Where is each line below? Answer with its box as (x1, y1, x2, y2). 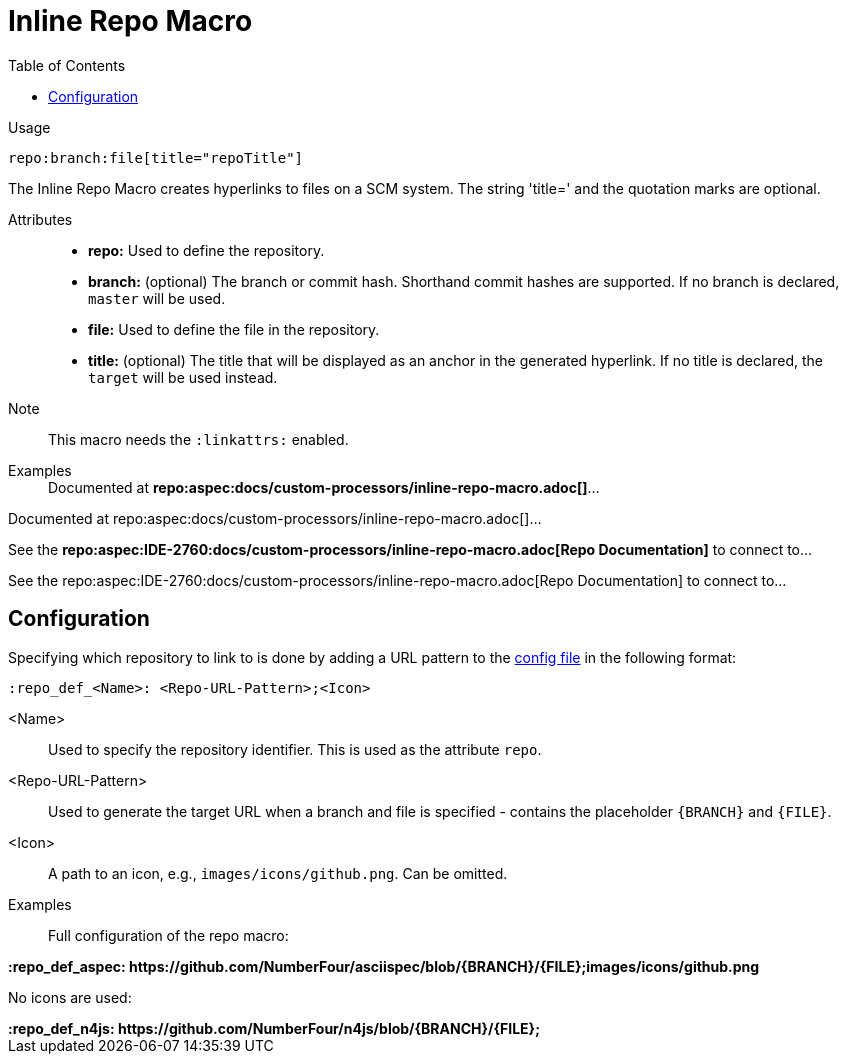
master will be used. (88, 289, 226, 307)
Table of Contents (8, 56, 126, 74)
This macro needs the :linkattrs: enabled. (48, 430, 349, 448)
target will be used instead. (88, 368, 278, 386)
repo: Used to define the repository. (88, 241, 325, 259)
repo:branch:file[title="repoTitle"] (8, 149, 304, 166)
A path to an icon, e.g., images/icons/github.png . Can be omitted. (48, 864, 508, 882)
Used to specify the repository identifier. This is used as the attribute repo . (48, 740, 542, 758)
